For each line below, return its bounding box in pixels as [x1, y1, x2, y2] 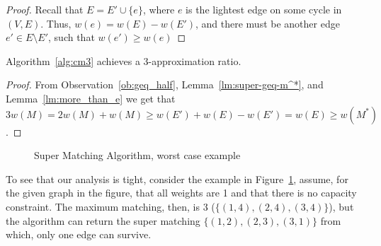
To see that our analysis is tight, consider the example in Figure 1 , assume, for [6, 171, 348, 186]
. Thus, [40, 16, 72, 30]
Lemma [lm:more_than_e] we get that [6, 90, 176, 105]
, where [142, 2, 175, 16]
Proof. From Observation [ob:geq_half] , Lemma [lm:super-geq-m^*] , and [6, 77, 324, 92]
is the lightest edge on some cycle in [186, 2, 342, 16]
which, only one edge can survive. [6, 227, 152, 242]
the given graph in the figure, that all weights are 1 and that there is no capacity [6, 185, 357, 200]
